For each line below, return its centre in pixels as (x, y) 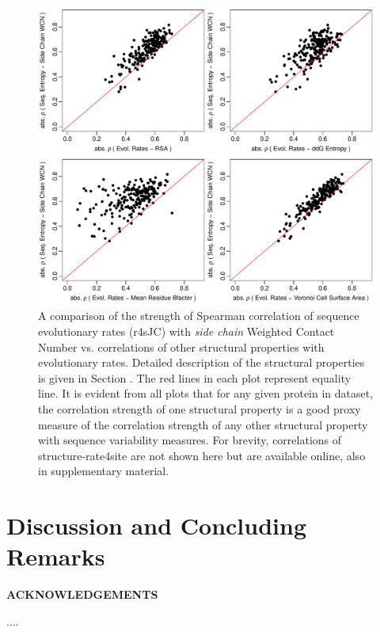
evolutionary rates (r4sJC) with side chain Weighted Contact (186, 331)
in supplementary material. (104, 471)
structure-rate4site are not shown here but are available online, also (202, 455)
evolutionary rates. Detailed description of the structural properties (201, 362)
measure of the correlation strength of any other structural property (203, 424)
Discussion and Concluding (156, 525)
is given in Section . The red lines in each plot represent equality (195, 377)
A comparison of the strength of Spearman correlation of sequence (199, 316)
